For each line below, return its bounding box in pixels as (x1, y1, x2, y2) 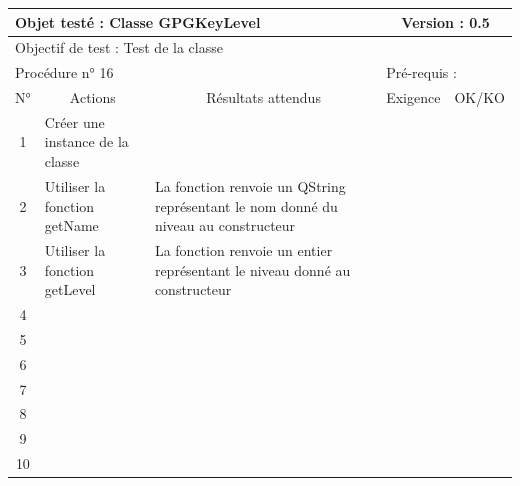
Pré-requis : (386, 62, 457, 83)
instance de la (44, 131, 129, 152)
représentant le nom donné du (154, 195, 338, 216)
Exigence (386, 87, 441, 108)
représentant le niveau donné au (154, 259, 351, 280)
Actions (69, 87, 116, 108)
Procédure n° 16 (15, 62, 114, 83)
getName (44, 215, 99, 236)
